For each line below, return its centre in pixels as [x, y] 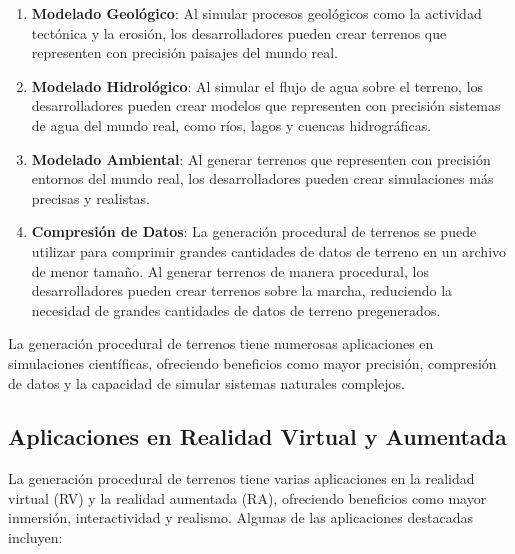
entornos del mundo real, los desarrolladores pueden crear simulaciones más [262, 178]
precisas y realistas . [91, 197]
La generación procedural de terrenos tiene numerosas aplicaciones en [221, 343]
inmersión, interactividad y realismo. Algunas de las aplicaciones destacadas [240, 517]
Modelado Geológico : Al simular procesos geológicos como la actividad [256, 13]
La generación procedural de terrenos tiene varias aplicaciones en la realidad [241, 478]
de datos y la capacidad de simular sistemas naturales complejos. [206, 382]
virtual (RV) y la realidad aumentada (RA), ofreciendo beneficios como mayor [247, 497]
